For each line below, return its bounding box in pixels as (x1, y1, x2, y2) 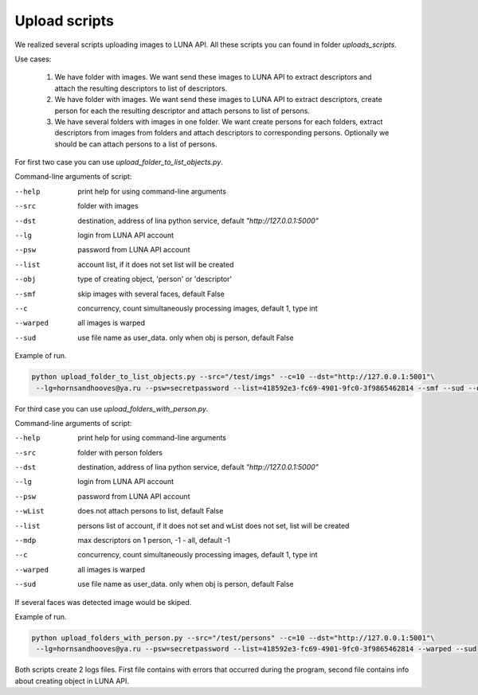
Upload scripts (14, 12, 115, 29)
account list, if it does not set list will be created (77, 260, 234, 269)
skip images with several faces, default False (77, 289, 225, 299)
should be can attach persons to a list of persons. (54, 139, 217, 149)
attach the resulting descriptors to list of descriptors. (54, 84, 228, 93)
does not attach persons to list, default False (77, 506, 224, 516)
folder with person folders (77, 447, 163, 457)
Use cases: (14, 54, 52, 64)
